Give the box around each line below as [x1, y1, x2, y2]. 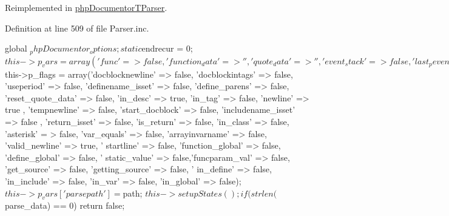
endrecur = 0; [141, 42, 193, 55]
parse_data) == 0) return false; [5, 199, 125, 212]
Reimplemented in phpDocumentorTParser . [5, 1, 167, 13]
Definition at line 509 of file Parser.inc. [5, 21, 149, 34]
